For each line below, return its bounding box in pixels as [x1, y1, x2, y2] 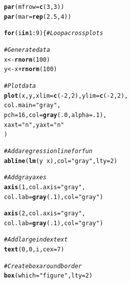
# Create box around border [4, 262, 82, 270]
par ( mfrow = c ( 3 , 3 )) [4, 3, 64, 10]
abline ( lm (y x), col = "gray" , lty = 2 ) [4, 157, 118, 164]
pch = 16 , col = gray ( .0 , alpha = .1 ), [4, 111, 107, 119]
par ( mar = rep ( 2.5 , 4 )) [4, 13, 72, 20]
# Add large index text [4, 236, 68, 243]
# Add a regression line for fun [4, 147, 93, 155]
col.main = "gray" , [4, 102, 61, 109]
